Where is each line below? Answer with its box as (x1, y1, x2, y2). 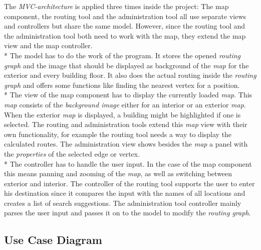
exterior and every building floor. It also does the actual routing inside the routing (4, 70, 256, 80)
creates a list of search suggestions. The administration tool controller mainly (4, 197, 241, 208)
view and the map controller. (4, 40, 93, 51)
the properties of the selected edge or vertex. (4, 148, 140, 159)
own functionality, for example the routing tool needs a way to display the (4, 129, 232, 139)
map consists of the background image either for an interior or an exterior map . (4, 99, 246, 109)
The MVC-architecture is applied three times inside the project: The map (4, 1, 229, 11)
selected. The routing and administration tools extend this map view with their (4, 119, 247, 130)
